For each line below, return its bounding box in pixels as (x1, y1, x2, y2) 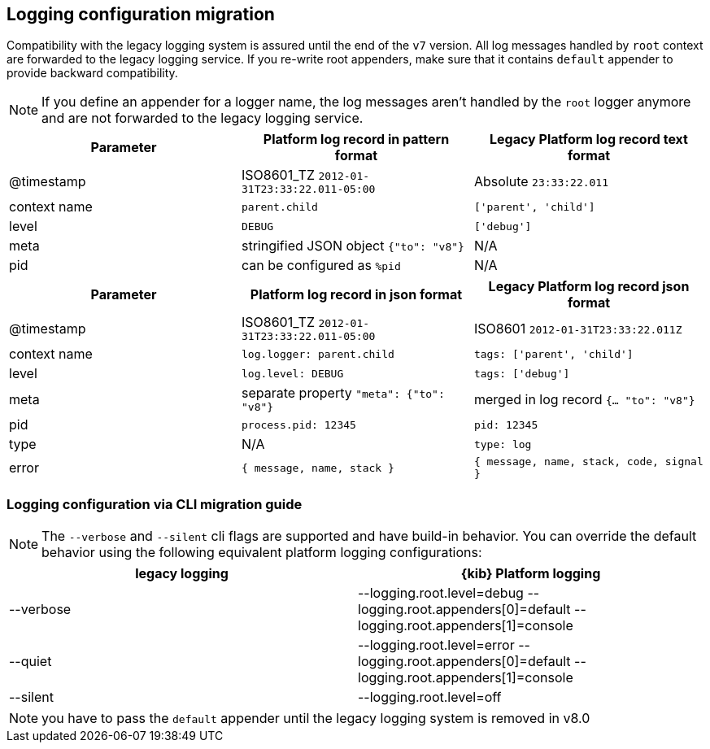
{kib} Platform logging (460, 565, 601, 582)
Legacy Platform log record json (488, 278, 690, 295)
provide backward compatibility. (7, 66, 178, 81)
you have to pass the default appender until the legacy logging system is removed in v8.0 (41, 710, 590, 727)
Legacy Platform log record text (490, 131, 688, 148)
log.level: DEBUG (241, 367, 344, 380)
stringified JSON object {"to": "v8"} (241, 237, 464, 255)
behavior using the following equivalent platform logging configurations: (41, 544, 482, 561)
